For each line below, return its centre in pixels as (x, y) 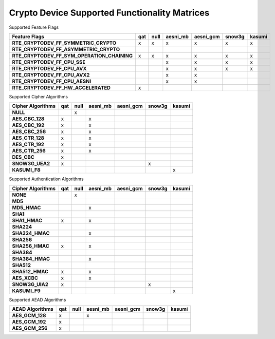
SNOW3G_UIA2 (30, 284)
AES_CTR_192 (28, 145)
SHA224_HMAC (31, 233)
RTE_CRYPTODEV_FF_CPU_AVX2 (51, 75)
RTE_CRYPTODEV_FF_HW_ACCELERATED (61, 88)
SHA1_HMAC (27, 220)
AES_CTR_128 (28, 138)
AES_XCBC (25, 278)
